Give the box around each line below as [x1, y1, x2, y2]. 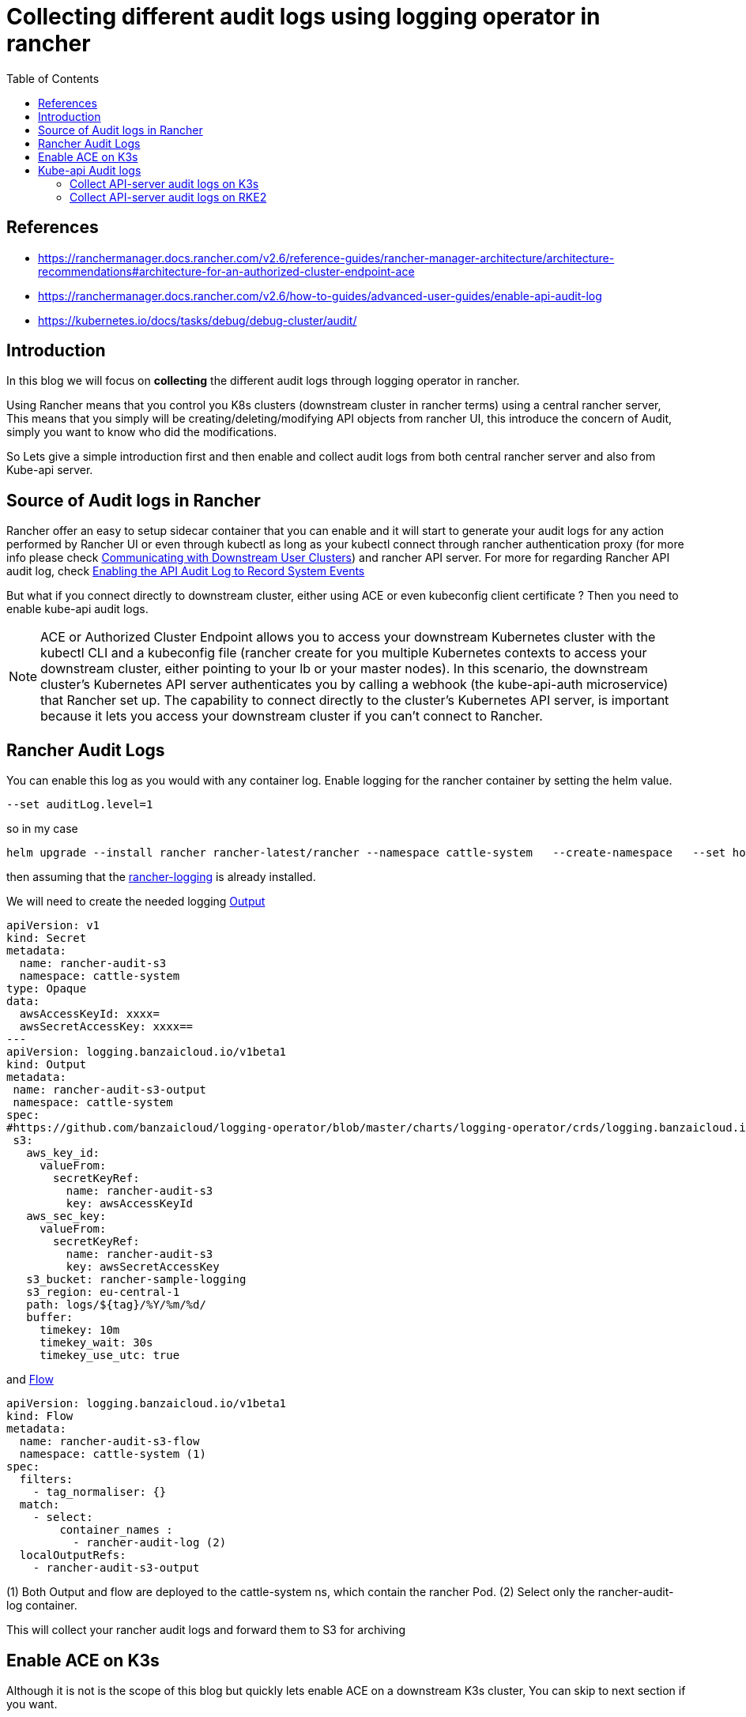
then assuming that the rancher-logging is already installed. [6, 870, 316, 884]
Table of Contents [6, 71, 100, 85]
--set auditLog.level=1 [6, 798, 153, 811]
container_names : [59, 1523, 173, 1537]
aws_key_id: [26, 1147, 100, 1160]
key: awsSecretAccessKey [66, 1260, 220, 1274]
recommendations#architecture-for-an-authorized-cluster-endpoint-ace [38, 264, 415, 278]
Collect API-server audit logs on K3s [70, 176, 259, 190]
